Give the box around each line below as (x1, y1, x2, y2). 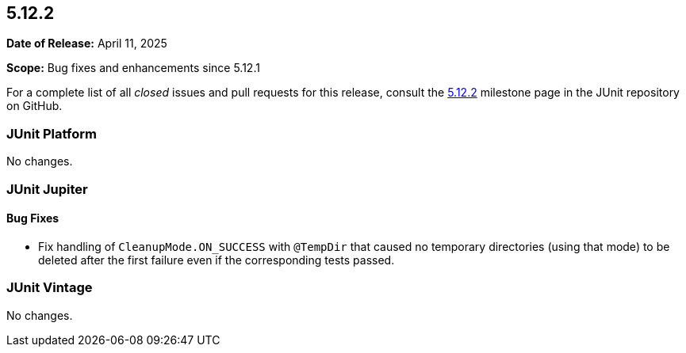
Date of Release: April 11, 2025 (6, 36, 167, 51)
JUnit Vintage (6, 279, 93, 296)
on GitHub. (6, 99, 63, 113)
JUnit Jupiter (6, 180, 88, 197)
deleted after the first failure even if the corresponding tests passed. (38, 252, 395, 267)
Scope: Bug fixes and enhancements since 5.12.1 (6, 61, 260, 75)
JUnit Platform (6, 125, 97, 142)
